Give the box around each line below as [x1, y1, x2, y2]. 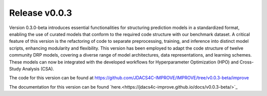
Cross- [239, 59, 254, 65]
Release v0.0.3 [9, 7, 72, 18]
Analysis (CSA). [22, 65, 54, 71]
